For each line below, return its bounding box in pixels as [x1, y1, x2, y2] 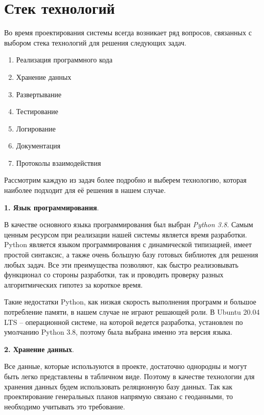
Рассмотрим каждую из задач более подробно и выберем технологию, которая [4, 174, 247, 185]
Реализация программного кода [16, 54, 113, 65]
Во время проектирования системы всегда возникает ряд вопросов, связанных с [4, 27, 252, 38]
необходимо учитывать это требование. [4, 401, 125, 411]
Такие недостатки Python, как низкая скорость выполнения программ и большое [4, 296, 256, 307]
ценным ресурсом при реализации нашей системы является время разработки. [4, 229, 247, 239]
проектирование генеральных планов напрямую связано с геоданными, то [4, 391, 233, 402]
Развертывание [16, 89, 62, 99]
